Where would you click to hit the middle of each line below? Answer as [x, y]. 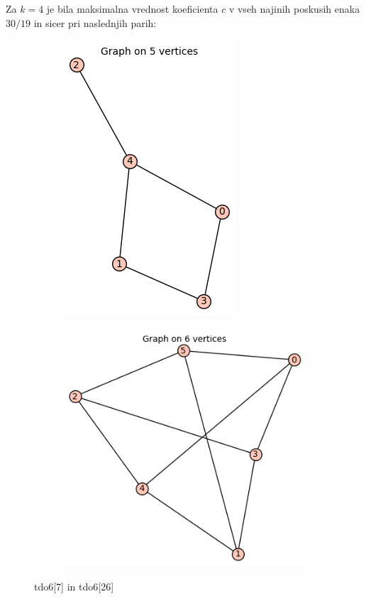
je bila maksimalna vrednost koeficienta [132, 9]
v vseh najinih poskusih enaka [294, 9]
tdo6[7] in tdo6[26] [74, 586]
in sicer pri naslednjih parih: [95, 22]
